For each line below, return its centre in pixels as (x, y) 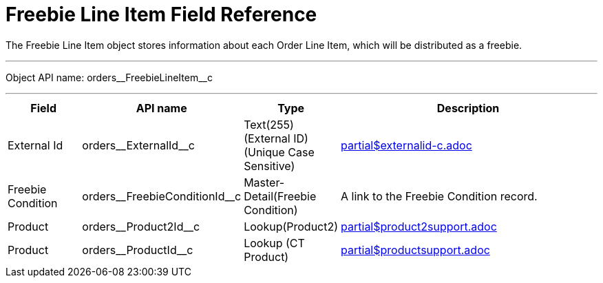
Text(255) (269, 124)
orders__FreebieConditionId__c (162, 196)
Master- (264, 182)
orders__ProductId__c (138, 250)
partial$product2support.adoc (419, 226)
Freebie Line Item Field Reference (161, 14)
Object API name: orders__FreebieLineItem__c (109, 77)
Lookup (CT (274, 243)
